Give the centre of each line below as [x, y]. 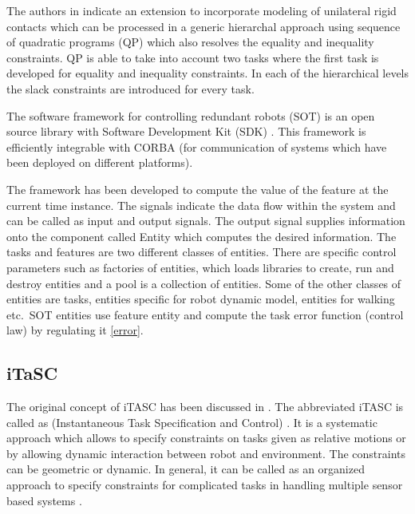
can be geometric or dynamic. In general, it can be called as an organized [186, 469]
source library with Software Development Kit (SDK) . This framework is [186, 131]
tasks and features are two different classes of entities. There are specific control [202, 252]
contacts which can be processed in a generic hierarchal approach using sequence [204, 26]
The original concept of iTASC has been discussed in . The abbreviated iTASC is [205, 407]
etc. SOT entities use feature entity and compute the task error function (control [205, 314]
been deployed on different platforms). [100, 162]
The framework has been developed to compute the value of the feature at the [198, 189]
